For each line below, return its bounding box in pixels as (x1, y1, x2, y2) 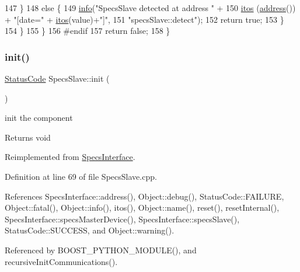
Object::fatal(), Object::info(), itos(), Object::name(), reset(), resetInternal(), (5, 201, 280, 214)
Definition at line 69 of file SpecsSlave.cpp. (5, 170, 157, 182)
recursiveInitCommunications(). (5, 255, 118, 267)
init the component (5, 111, 73, 124)
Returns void (5, 131, 51, 143)
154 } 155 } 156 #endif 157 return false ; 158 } (5, 25, 170, 37)
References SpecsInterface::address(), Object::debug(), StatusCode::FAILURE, (5, 190, 284, 202)
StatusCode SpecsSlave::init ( (5, 72, 110, 84)
